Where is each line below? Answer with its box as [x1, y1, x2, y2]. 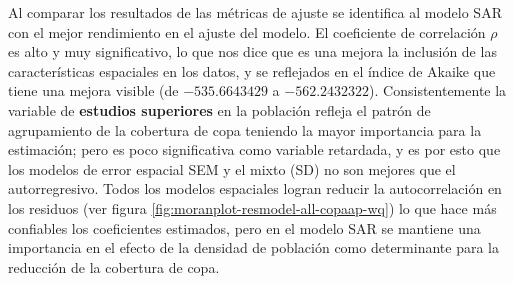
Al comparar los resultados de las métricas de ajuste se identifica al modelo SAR [8, 2, 502, 22]
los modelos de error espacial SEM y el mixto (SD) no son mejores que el [8, 158, 456, 179]
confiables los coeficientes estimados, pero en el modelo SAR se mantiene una [8, 217, 481, 238]
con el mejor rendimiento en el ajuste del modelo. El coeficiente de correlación [8, 21, 486, 42]
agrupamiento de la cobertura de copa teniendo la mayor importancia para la [8, 119, 482, 140]
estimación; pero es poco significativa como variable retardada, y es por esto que [8, 139, 501, 160]
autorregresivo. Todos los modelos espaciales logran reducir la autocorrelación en [8, 178, 502, 199]
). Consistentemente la [369, 80, 507, 101]
